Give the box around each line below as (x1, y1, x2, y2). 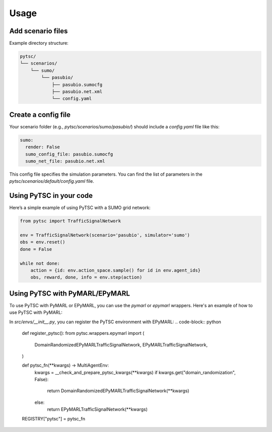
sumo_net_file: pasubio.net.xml (25, 159, 105, 164)
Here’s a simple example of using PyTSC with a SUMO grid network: (9, 204, 151, 211)
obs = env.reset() (20, 239, 65, 245)
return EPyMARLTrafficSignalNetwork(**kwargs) (47, 406, 148, 412)
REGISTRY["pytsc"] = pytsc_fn (22, 415, 86, 421)
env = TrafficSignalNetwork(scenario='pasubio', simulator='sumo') (20, 232, 190, 238)
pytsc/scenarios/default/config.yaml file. (9, 178, 94, 184)
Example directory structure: (9, 40, 69, 46)
